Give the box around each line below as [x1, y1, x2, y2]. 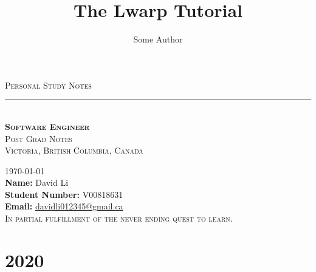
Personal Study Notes [5, 78, 92, 91]
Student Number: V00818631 [5, 188, 123, 200]
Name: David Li [5, 176, 69, 189]
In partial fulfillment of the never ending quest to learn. [5, 212, 233, 225]
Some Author [133, 33, 183, 46]
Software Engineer [5, 120, 90, 132]
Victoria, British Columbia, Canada [5, 144, 143, 157]
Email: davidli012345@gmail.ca [5, 200, 123, 212]
